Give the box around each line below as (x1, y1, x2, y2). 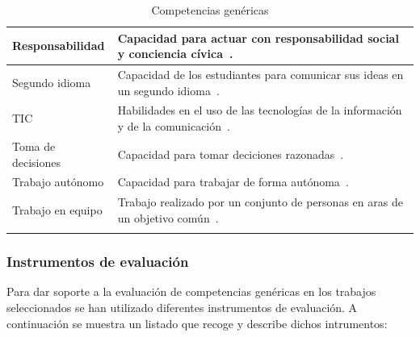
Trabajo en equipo (12, 201, 103, 218)
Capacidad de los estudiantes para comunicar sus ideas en (117, 66, 404, 83)
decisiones (12, 153, 61, 170)
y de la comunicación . (117, 118, 230, 135)
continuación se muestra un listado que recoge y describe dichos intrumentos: (6, 314, 388, 331)
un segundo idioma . (117, 81, 220, 98)
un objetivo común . (117, 209, 219, 226)
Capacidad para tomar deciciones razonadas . (117, 145, 344, 162)
